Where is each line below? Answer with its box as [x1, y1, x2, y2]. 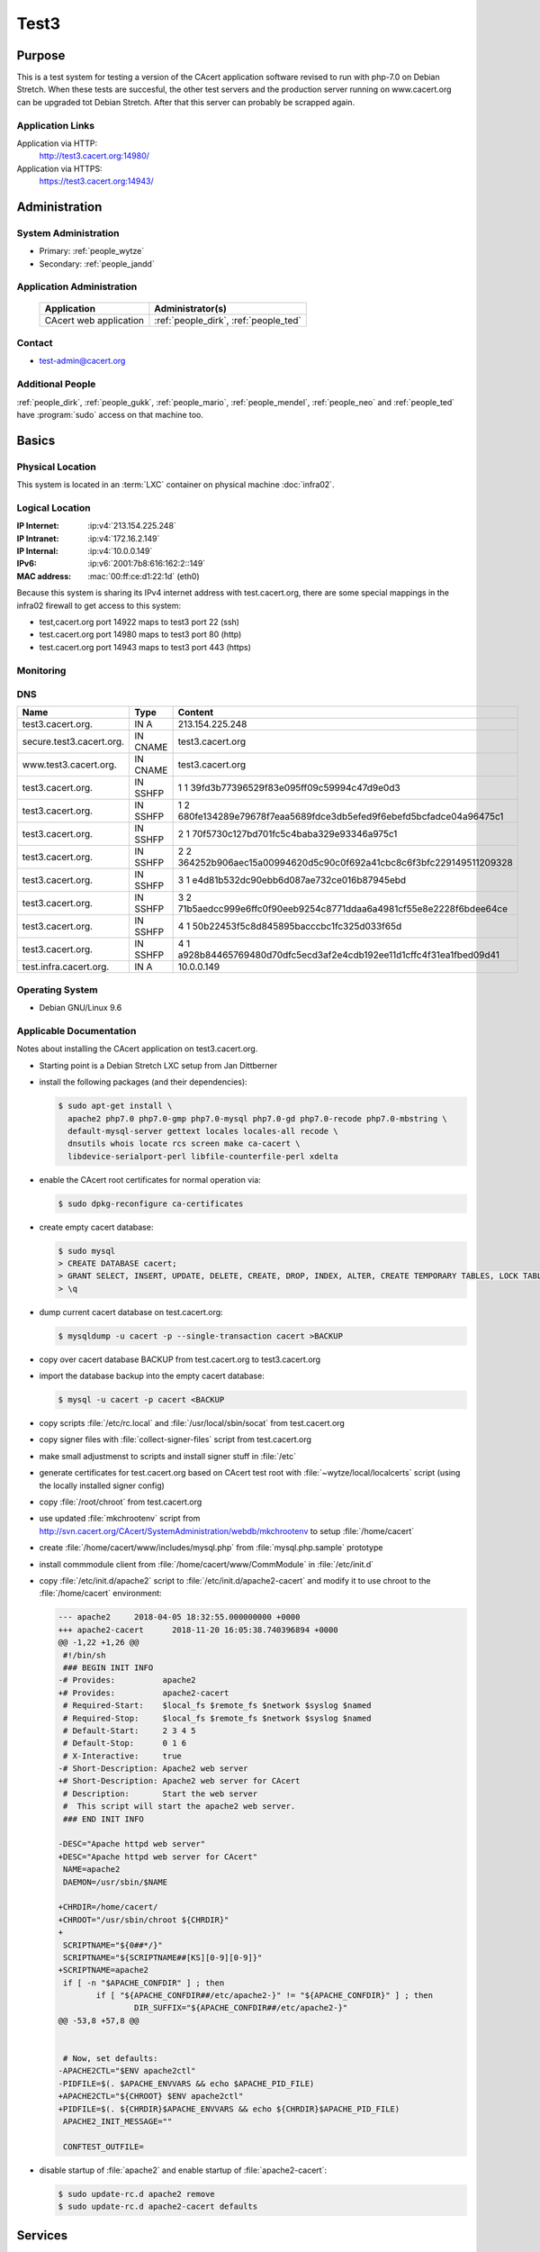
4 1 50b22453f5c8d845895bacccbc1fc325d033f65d [177, 920, 402, 932]
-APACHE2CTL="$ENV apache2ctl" [58, 2066, 197, 2076]
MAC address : [16, 570, 72, 581]
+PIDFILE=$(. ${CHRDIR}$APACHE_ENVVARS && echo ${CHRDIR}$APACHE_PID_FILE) [58, 2103, 400, 2114]
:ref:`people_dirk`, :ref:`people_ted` [154, 313, 301, 326]
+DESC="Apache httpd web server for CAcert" [58, 1851, 258, 1862]
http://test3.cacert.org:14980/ [39, 150, 150, 161]
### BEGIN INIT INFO [63, 1662, 154, 1673]
